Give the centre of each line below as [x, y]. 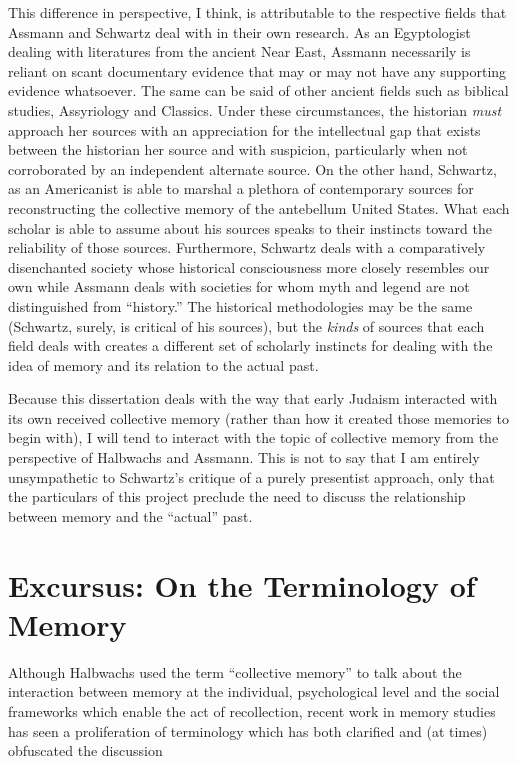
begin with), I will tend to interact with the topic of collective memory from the [253, 437]
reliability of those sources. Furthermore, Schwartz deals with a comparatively [247, 247]
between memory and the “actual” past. [130, 515]
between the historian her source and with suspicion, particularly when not [238, 149]
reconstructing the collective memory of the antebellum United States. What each [259, 207]
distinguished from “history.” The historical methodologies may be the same [240, 305]
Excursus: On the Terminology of [242, 584]
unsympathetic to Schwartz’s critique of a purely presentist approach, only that [251, 476]
